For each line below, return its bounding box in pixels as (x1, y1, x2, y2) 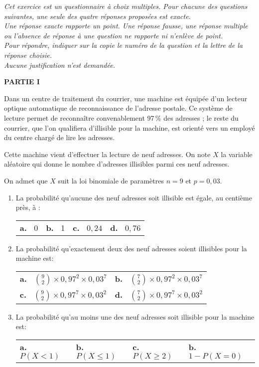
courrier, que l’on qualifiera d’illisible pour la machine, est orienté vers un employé (4, 122, 255, 133)
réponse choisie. (4, 49, 52, 60)
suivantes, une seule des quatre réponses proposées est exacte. (4, 10, 191, 21)
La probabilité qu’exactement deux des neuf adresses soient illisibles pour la (15, 243, 247, 253)
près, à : (15, 202, 40, 212)
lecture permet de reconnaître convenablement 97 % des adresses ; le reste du (4, 112, 239, 123)
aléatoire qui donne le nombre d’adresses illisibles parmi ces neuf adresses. (4, 159, 230, 169)
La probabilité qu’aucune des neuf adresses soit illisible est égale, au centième (15, 192, 252, 202)
